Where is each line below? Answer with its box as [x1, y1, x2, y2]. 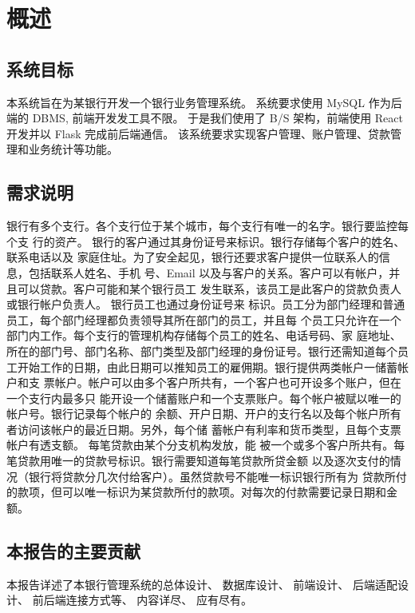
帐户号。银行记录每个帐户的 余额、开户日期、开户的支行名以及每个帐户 [6, 405, 379, 422]
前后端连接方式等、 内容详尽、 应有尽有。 [32, 591, 252, 608]
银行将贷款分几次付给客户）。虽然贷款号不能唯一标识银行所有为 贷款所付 [28, 468, 407, 484]
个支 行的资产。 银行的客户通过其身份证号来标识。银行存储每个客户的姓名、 [6, 233, 405, 249]
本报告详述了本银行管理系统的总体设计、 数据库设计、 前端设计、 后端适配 [6, 575, 397, 592]
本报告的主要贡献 [6, 538, 140, 563]
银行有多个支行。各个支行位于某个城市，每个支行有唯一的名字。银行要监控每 [6, 217, 409, 234]
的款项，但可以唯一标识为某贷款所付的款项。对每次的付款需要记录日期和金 [6, 484, 397, 500]
